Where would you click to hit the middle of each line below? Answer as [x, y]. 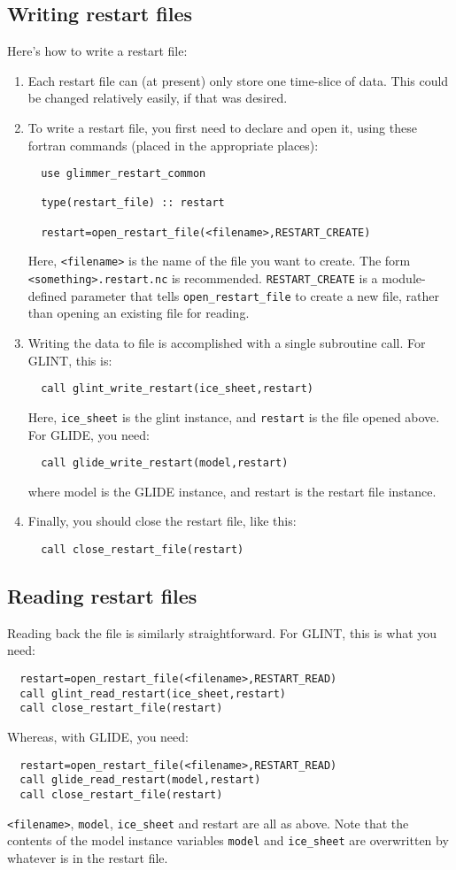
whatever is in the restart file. [88, 857]
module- [404, 278]
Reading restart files [102, 596]
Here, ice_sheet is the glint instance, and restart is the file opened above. [234, 416]
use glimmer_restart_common [124, 174]
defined [47, 295]
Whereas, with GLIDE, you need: [98, 736]
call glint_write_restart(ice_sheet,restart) [177, 389]
